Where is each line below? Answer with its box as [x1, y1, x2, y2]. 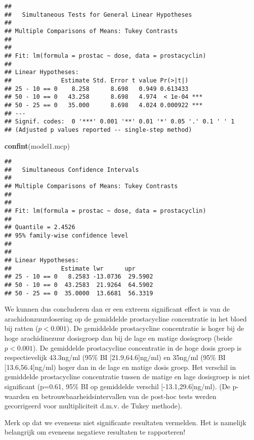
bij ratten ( [4, 323, 39, 333]
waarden [4, 391, 30, 401]
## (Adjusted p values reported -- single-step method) [4, 126, 192, 133]
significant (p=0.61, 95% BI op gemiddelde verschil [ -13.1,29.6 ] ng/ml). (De [4, 381, 230, 391]
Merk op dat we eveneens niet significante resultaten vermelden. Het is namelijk [4, 417, 247, 427]
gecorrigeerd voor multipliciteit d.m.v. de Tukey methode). [4, 400, 182, 411]
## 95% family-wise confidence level [4, 232, 128, 239]
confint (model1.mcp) [4, 140, 70, 151]
